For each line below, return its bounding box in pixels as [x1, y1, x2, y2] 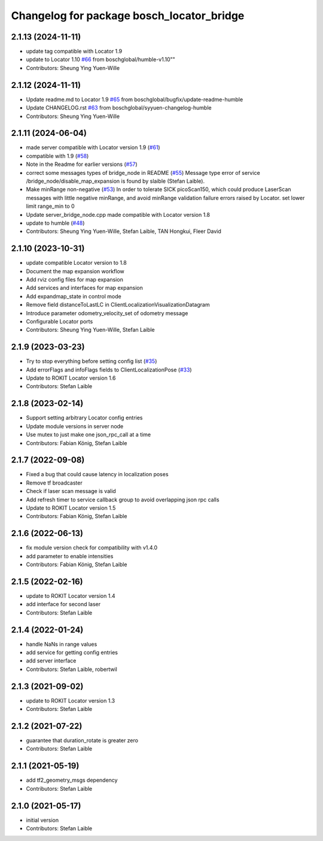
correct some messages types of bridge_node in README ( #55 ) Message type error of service [26, 169, 260, 176]
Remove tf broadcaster [26, 479, 83, 486]
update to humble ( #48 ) [26, 219, 85, 226]
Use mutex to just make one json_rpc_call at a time [26, 431, 151, 438]
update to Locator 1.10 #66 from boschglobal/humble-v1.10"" [26, 56, 176, 63]
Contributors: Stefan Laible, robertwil [26, 665, 118, 673]
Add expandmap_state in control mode [26, 292, 122, 300]
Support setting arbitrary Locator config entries [26, 414, 143, 422]
